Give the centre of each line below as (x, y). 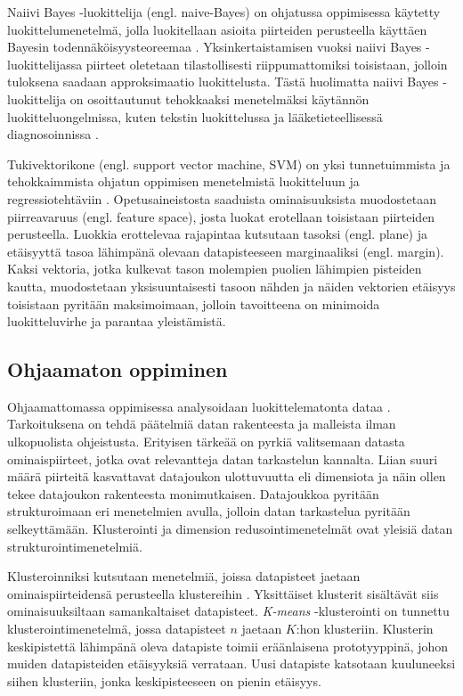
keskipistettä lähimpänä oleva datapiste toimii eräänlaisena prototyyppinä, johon (228, 646)
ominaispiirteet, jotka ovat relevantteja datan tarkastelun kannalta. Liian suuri (223, 459)
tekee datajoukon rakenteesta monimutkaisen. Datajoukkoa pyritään (193, 493)
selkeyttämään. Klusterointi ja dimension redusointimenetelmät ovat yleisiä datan (230, 529)
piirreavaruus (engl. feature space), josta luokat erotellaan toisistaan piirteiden (221, 216)
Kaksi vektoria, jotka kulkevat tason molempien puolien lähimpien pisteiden (215, 269)
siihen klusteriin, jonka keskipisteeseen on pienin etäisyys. (164, 680)
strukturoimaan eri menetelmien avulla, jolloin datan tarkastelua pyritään (209, 511)
